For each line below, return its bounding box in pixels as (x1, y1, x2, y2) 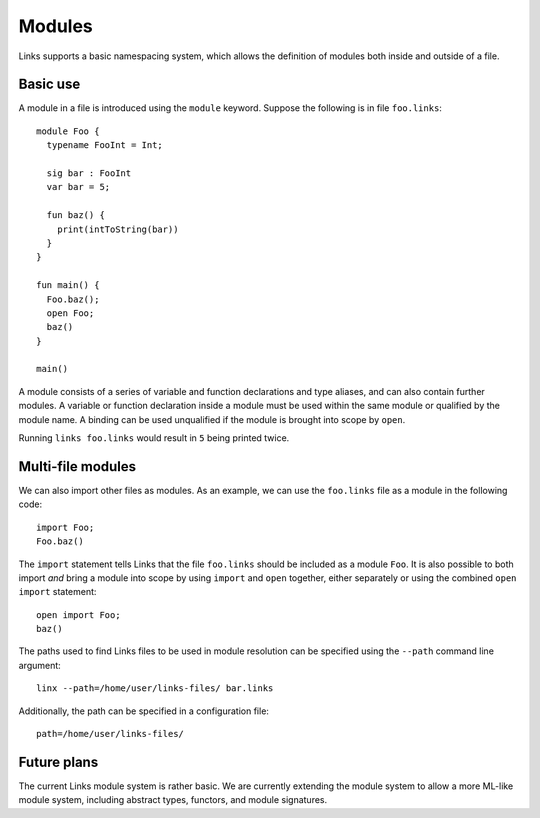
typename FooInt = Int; (46, 140, 164, 151)
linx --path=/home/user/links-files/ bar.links (36, 683, 274, 694)
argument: (18, 659, 62, 671)
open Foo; (46, 307, 95, 319)
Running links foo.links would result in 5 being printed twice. (18, 432, 290, 444)
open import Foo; (36, 609, 121, 620)
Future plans (18, 753, 99, 770)
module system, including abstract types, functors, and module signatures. (18, 794, 328, 806)
